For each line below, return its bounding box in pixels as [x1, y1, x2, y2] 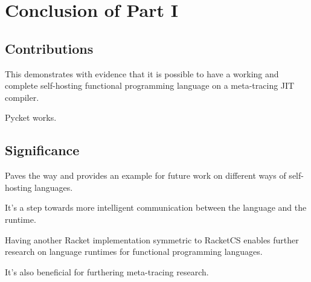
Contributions [5, 39, 94, 57]
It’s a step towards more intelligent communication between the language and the [5, 201, 307, 214]
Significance [5, 141, 80, 159]
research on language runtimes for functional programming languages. [5, 245, 263, 258]
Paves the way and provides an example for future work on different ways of [5, 169, 286, 182]
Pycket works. [5, 111, 57, 124]
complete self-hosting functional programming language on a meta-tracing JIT [5, 79, 295, 92]
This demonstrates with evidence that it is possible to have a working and [5, 67, 279, 80]
